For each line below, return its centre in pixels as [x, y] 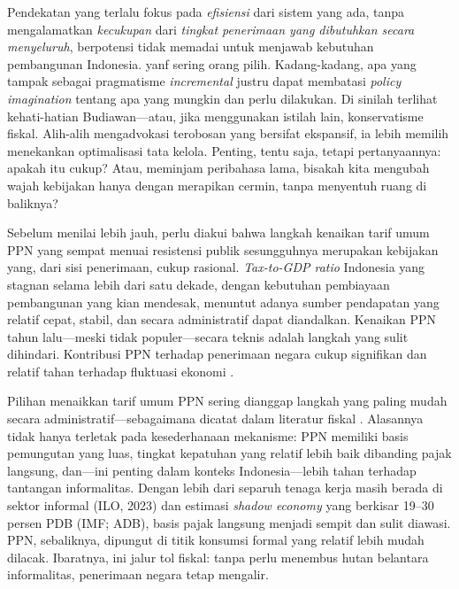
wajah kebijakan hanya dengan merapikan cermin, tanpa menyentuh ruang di [217, 185]
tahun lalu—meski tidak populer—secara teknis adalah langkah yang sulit [208, 336]
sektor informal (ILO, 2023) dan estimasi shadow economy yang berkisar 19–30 [221, 505]
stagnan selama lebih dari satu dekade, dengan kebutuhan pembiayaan [199, 284]
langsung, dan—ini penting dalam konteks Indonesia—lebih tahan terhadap [212, 470]
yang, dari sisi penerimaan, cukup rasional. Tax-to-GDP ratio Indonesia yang [216, 267]
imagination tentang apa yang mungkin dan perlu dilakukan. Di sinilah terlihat [222, 98]
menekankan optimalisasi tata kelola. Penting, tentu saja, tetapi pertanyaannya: [224, 150]
